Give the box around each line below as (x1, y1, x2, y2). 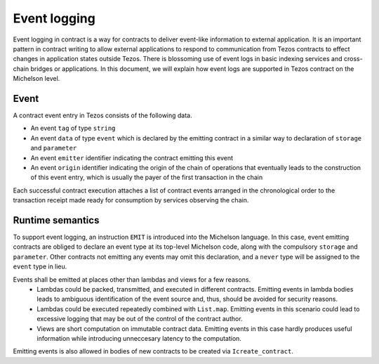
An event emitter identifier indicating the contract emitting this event (30, 153, 234, 162)
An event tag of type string (30, 124, 116, 133)
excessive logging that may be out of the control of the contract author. (36, 315, 243, 323)
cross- (343, 55, 363, 63)
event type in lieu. (13, 262, 67, 271)
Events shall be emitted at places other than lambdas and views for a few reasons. (13, 275, 251, 284)
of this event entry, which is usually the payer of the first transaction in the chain (30, 173, 263, 182)
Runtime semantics (13, 214, 100, 226)
